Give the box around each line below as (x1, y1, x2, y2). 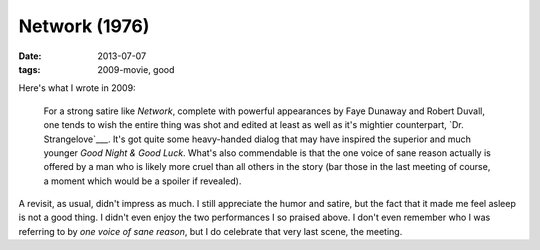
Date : (18, 50, 42, 62)
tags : (18, 63, 41, 75)
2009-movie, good (97, 63, 175, 75)
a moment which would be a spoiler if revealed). (43, 175, 242, 187)
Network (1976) (18, 15, 150, 37)
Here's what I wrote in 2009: (18, 82, 136, 94)
